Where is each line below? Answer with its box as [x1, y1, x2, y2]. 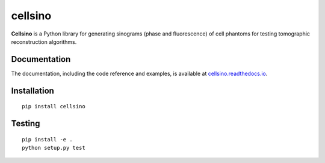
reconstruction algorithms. [11, 38, 77, 45]
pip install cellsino [22, 103, 85, 110]
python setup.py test [22, 144, 85, 152]
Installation [11, 85, 54, 96]
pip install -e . [22, 136, 73, 143]
